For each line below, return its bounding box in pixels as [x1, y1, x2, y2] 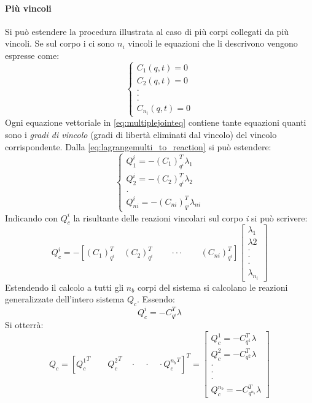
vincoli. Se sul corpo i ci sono [5, 37, 115, 50]
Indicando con [5, 211, 58, 224]
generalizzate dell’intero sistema [5, 293, 125, 305]
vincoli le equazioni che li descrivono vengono [128, 37, 298, 50]
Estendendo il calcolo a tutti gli [5, 280, 124, 293]
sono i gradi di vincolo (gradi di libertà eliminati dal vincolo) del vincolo [5, 128, 277, 140]
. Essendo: [137, 293, 175, 305]
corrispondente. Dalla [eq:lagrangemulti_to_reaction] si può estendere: [5, 140, 271, 153]
